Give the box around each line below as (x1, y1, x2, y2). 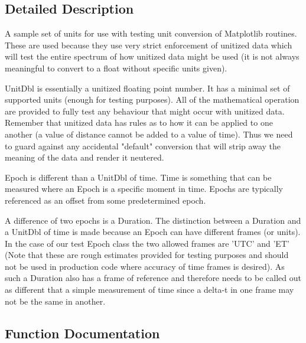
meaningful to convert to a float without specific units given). (5, 61, 227, 74)
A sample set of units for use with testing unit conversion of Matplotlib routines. (5, 27, 297, 40)
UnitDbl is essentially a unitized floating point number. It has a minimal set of (5, 81, 290, 94)
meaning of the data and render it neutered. (5, 151, 164, 164)
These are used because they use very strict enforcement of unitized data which (5, 38, 292, 51)
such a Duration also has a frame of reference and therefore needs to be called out (5, 272, 301, 284)
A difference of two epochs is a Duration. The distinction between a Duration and (5, 214, 301, 226)
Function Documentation (5, 324, 160, 342)
